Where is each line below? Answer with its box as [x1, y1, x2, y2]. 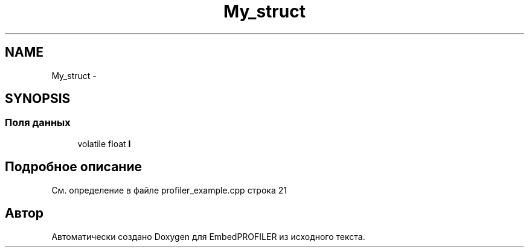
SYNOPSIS [5, 91, 71, 107]
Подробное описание [5, 159, 142, 175]
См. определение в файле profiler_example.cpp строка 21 [51, 184, 287, 195]
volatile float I [77, 138, 131, 149]
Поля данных [5, 116, 71, 129]
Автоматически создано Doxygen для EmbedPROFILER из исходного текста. [51, 231, 365, 242]
